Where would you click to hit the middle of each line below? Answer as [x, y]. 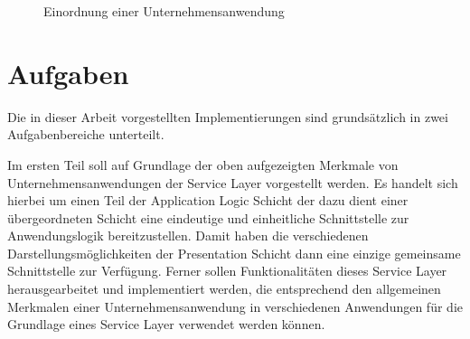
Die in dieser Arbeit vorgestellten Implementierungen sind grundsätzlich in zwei [228, 116]
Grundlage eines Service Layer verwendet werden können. [166, 324]
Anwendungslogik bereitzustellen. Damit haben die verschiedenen [188, 235]
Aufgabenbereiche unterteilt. [86, 134]
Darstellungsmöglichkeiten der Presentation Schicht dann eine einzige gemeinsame [234, 253]
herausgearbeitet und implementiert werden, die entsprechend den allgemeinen [224, 289]
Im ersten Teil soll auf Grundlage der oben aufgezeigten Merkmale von [203, 164]
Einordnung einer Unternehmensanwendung [164, 11]
